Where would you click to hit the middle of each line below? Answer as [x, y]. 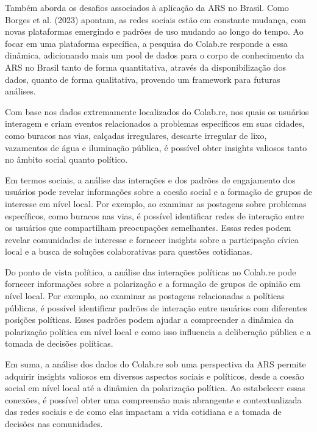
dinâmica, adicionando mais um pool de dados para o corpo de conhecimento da [155, 55]
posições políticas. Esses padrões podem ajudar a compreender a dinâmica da [149, 320]
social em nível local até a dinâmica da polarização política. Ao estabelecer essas [155, 388]
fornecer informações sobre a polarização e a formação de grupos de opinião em [153, 284]
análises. [20, 91]
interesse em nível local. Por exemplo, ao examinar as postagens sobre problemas [156, 203]
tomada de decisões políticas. [59, 343]
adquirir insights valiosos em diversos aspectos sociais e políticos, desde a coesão [155, 376]
